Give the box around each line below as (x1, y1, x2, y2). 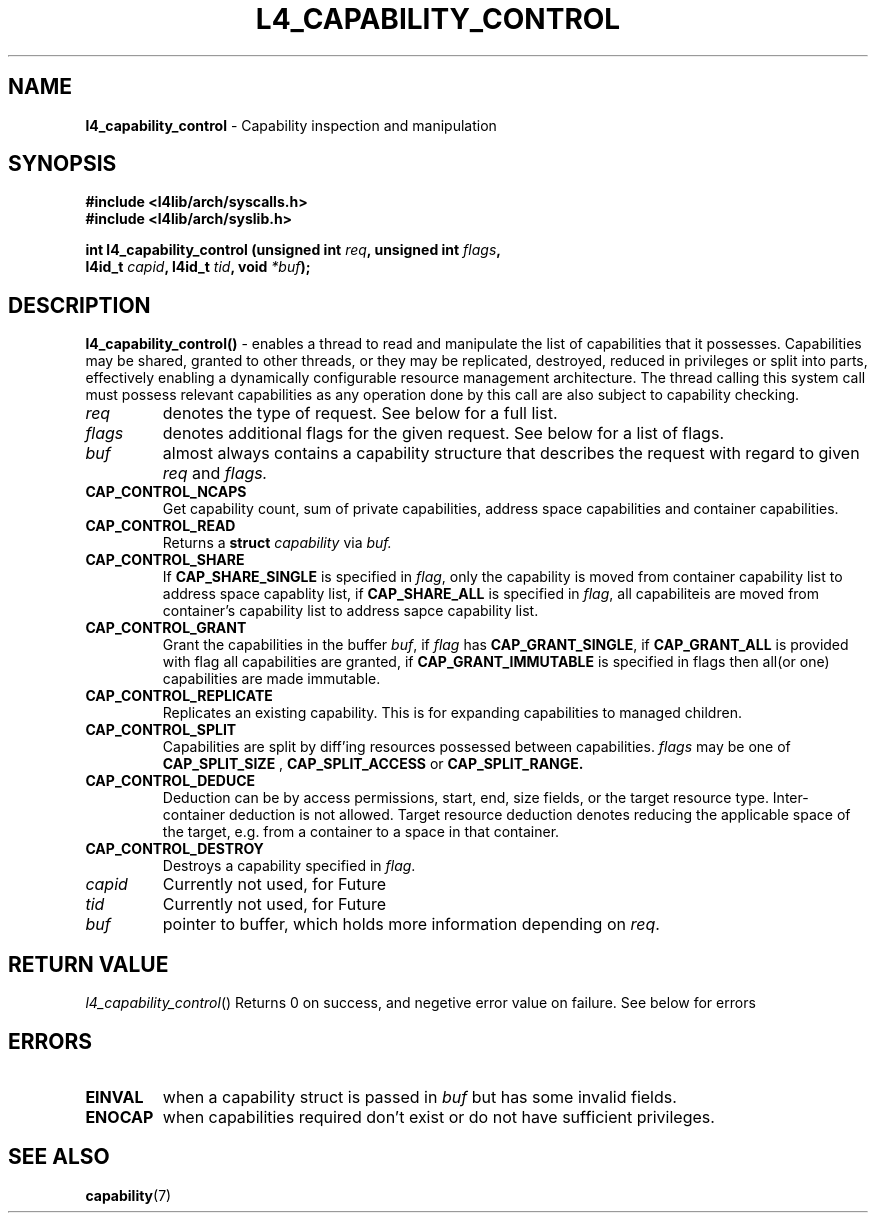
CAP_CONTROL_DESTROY (85, 840, 264, 858)
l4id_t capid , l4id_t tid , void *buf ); (85, 258, 311, 276)
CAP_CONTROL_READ (85, 517, 236, 535)
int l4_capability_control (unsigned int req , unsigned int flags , (85, 241, 501, 259)
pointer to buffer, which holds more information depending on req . (162, 914, 660, 935)
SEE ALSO (8, 1144, 110, 1170)
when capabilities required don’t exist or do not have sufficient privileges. (162, 1106, 715, 1127)
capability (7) (85, 1186, 172, 1204)
